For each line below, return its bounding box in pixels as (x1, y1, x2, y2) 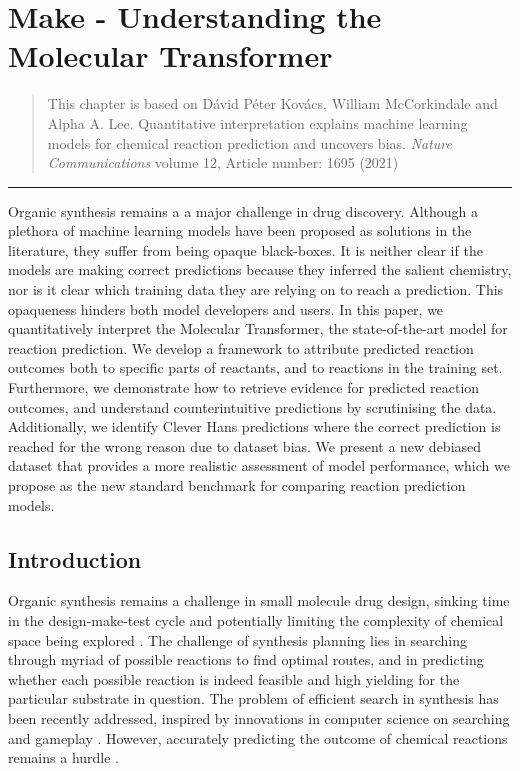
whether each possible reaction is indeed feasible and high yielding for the (8, 668, 460, 689)
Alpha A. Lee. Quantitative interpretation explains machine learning (47, 112, 468, 133)
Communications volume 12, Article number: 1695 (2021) (47, 152, 399, 173)
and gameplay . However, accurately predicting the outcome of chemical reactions (8, 727, 508, 748)
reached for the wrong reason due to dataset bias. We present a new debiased (8, 435, 482, 456)
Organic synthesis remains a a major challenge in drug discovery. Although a (8, 200, 478, 221)
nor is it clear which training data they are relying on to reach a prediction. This (8, 279, 504, 300)
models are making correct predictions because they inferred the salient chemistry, (8, 259, 512, 280)
